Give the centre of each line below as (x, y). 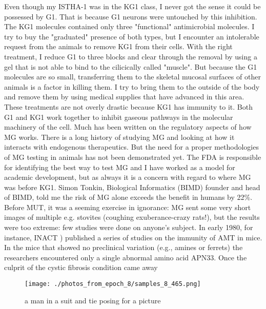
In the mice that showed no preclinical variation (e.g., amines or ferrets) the (124, 247)
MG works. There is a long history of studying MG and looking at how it (119, 137)
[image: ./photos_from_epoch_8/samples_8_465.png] (113, 284)
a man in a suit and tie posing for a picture (93, 300)
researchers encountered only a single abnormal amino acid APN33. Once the (126, 257)
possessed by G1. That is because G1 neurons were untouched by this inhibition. (131, 16)
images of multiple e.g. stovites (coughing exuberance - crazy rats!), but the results (132, 217)
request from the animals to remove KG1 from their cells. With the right (118, 46)
